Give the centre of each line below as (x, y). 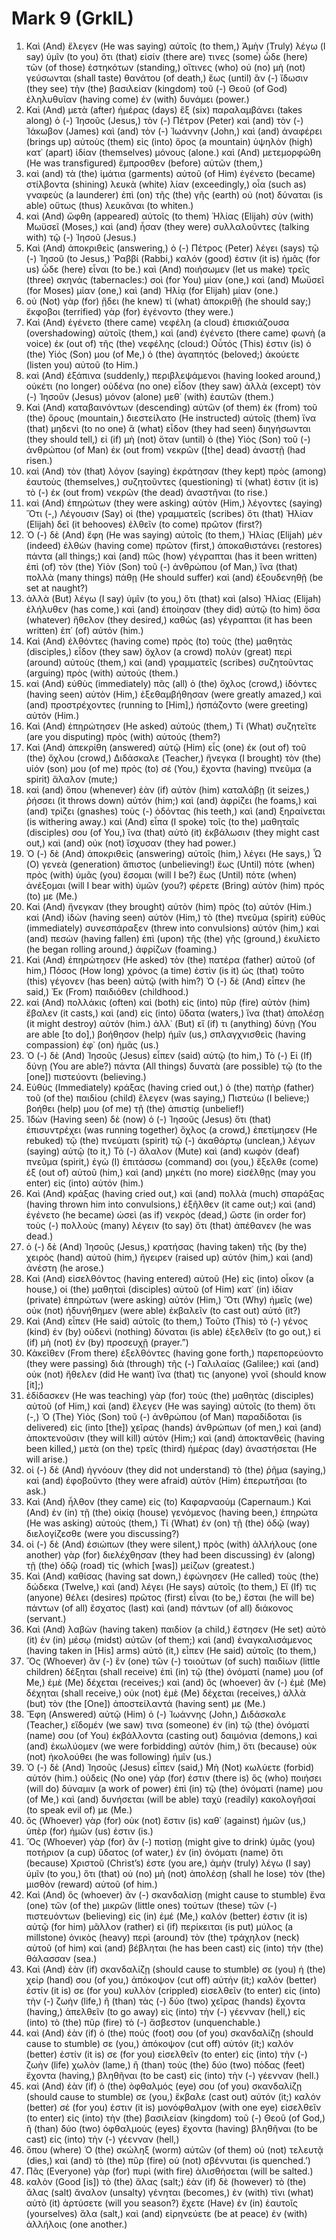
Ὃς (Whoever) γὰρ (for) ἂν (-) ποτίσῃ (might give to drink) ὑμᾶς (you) (170, 1841)
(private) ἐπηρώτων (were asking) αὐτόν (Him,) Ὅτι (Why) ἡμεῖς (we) (169, 1299)
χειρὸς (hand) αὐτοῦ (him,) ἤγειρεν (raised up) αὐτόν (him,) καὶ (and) (169, 1257)
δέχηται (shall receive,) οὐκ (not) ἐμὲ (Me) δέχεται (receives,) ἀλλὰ (165, 1693)
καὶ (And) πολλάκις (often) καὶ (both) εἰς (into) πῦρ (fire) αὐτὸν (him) (168, 1002)
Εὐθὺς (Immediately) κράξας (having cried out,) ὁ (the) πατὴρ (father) (170, 1087)
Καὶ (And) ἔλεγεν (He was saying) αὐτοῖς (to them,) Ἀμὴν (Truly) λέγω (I (175, 46)
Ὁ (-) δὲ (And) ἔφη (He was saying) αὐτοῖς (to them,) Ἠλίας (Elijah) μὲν (174, 534)
